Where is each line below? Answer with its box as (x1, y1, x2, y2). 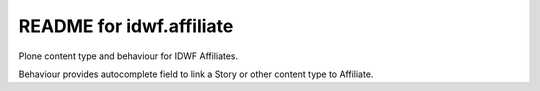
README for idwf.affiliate (18, 15, 234, 37)
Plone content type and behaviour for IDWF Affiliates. (18, 50, 239, 62)
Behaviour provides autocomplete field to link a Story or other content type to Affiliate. (18, 68, 374, 80)
